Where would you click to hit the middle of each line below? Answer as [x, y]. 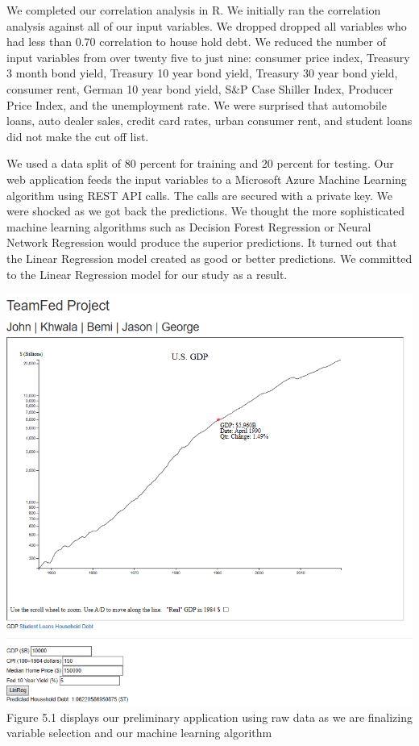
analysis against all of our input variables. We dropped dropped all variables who [207, 25]
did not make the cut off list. [78, 136]
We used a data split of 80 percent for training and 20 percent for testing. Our [200, 163]
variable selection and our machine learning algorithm [139, 733]
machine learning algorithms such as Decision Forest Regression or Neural [189, 226]
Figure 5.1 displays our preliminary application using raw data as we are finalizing [209, 717]
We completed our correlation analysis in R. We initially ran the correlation [194, 10]
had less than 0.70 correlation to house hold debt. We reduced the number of [196, 42]
